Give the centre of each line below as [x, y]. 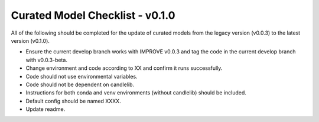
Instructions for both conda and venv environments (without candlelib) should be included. [136, 93]
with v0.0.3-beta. [47, 60]
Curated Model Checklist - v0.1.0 [93, 15]
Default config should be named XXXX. [73, 101]
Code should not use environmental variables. [82, 76]
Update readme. [45, 109]
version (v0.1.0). [30, 40]
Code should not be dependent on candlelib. [80, 84]
